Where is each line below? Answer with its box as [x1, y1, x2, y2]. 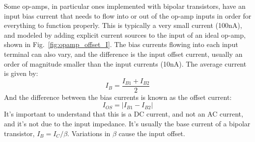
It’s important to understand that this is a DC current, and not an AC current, [4, 109, 243, 119]
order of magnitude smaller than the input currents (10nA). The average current [4, 58, 247, 69]
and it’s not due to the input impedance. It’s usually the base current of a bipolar [4, 118, 251, 128]
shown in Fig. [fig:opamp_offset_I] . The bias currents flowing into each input [4, 39, 238, 49]
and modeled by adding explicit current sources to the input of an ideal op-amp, [4, 29, 246, 40]
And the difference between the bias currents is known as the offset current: [4, 92, 232, 102]
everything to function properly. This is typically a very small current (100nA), [4, 20, 242, 30]
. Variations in [67, 128, 111, 138]
